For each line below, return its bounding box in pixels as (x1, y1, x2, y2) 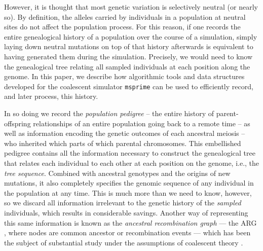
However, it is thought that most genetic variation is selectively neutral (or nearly (4, 2, 258, 12)
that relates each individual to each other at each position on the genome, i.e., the (4, 157, 259, 168)
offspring (4, 118, 31, 128)
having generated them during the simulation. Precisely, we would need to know (4, 51, 253, 61)
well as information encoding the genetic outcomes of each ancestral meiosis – (4, 128, 245, 138)
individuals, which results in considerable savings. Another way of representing (4, 207, 248, 218)
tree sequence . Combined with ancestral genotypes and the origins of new (4, 167, 231, 178)
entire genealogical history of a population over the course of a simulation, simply (4, 31, 257, 42)
